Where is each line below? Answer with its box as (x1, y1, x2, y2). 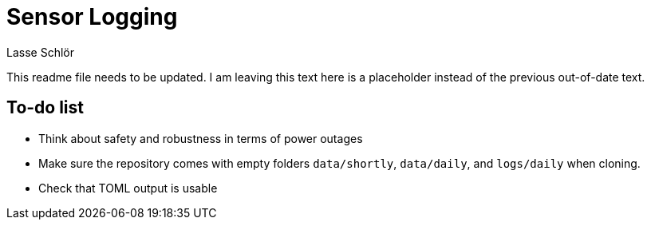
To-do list (6, 97, 85, 118)
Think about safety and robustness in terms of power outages (38, 131, 363, 145)
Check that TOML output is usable (38, 180, 218, 195)
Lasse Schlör (6, 45, 74, 59)
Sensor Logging (6, 3, 178, 30)
